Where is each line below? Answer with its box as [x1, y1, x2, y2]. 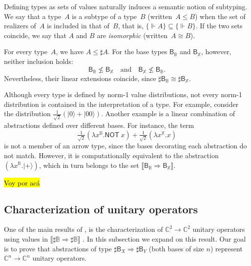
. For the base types [107, 46, 167, 57]
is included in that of [47, 20, 110, 31]
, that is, [118, 20, 144, 31]
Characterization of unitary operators [4, 201, 198, 216]
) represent [210, 243, 243, 253]
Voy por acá [4, 177, 40, 187]
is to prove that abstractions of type [4, 243, 112, 253]
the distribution [4, 108, 51, 119]
